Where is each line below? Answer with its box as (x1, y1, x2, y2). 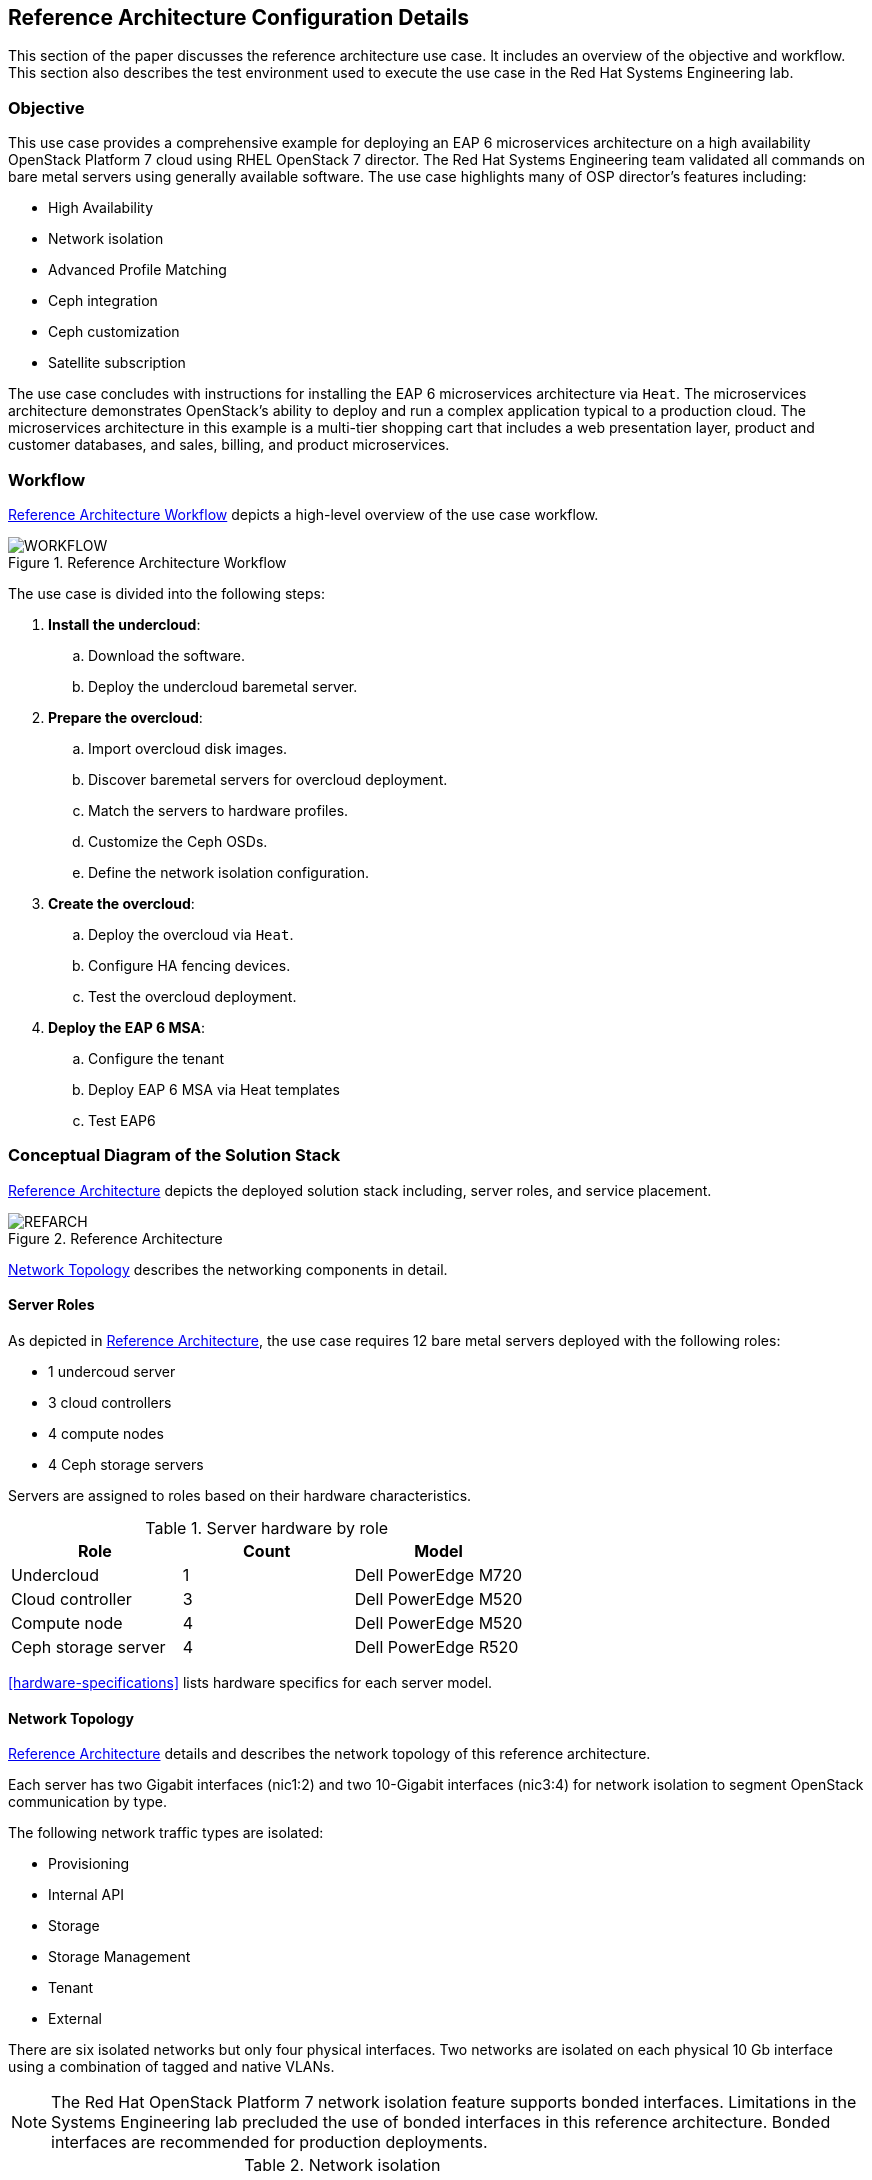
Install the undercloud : (48, 615, 201, 633)
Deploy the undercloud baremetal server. (88, 677, 358, 695)
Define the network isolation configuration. (88, 863, 369, 881)
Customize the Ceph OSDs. (88, 832, 268, 850)
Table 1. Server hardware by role (145, 1517, 389, 1538)
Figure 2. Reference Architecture (8, 1229, 223, 1247)
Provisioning (48, 1855, 130, 1873)
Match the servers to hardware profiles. (88, 801, 349, 819)
